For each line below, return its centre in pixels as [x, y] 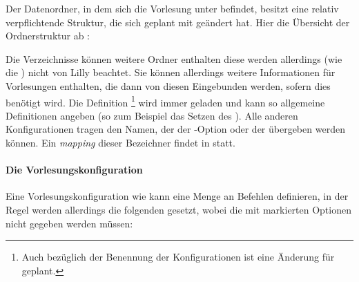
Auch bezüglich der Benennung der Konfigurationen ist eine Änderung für [178, 257]
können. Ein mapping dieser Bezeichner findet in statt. [120, 142]
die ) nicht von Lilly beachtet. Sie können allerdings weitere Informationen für [171, 72]
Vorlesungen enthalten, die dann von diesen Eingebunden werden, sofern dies [168, 85]
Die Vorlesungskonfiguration [74, 170]
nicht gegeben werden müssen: [69, 223]
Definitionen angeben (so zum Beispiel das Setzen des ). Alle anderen [152, 115]
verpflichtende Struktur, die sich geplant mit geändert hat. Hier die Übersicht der [178, 22]
